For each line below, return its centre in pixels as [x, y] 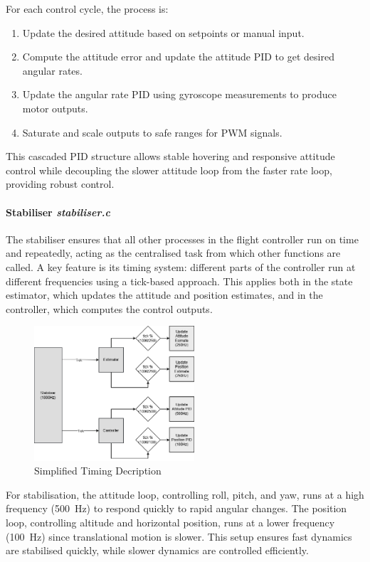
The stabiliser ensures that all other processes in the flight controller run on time [182, 239]
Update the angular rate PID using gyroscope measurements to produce [179, 94]
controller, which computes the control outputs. [109, 308]
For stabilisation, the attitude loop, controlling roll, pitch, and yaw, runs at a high [185, 494]
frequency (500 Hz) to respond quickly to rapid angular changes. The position [176, 508]
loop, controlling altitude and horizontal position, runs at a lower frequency [170, 523]
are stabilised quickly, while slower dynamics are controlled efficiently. [157, 550]
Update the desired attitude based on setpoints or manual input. [163, 32]
